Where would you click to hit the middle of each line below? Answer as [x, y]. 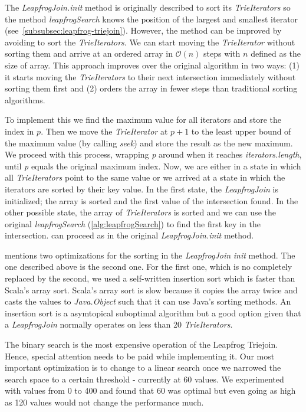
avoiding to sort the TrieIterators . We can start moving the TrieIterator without [150, 42]
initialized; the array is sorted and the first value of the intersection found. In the [152, 200]
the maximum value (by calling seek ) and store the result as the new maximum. [149, 143]
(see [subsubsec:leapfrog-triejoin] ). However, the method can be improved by [143, 30]
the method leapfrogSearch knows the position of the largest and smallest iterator [152, 19]
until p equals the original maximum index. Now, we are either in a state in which [153, 166]
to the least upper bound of [241, 131]
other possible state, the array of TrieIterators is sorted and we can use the [140, 212]
